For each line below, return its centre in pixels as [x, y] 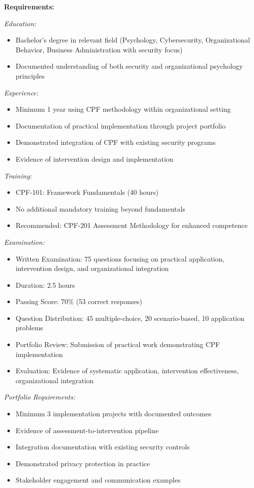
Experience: [21, 92]
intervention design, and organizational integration [92, 268]
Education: [20, 23]
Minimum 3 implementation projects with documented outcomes [113, 414]
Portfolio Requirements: [40, 397]
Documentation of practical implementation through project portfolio [121, 125]
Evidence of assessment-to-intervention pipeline [87, 430]
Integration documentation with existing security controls [103, 447]
